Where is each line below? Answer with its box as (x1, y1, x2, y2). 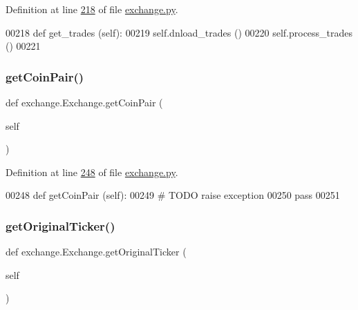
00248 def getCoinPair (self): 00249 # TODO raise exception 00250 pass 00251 (6, 188, 340, 202)
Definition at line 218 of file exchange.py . (6, 2, 178, 16)
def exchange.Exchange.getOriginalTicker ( (6, 244, 187, 259)
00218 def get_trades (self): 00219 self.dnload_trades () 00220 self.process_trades (6, 25, 353, 39)
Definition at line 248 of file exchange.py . (6, 164, 178, 179)
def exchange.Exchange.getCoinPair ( (6, 95, 163, 109)
